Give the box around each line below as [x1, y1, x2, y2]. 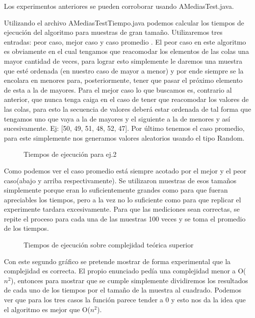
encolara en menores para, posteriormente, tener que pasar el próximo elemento [4, 75, 243, 85]
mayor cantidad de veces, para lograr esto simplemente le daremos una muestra [4, 55, 242, 66]
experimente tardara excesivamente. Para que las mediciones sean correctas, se [4, 204, 240, 214]
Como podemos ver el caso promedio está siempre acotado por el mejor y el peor [4, 165, 247, 175]
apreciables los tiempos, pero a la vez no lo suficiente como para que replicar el [4, 194, 241, 204]
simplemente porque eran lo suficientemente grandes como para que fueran [4, 185, 228, 195]
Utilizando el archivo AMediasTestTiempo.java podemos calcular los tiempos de [4, 17, 244, 27]
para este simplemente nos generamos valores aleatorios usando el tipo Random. [4, 132, 245, 143]
